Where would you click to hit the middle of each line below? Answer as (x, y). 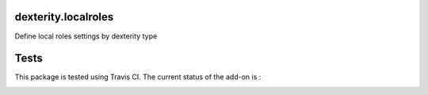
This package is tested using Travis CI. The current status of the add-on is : (138, 77)
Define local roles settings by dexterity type (86, 36)
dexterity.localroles (64, 17)
